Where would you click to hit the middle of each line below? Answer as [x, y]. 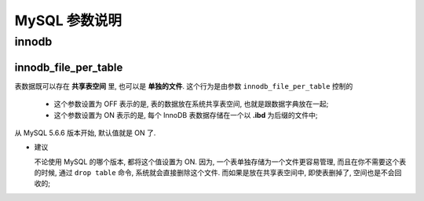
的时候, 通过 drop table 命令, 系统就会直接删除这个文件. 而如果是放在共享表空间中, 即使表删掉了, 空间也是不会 [215, 173]
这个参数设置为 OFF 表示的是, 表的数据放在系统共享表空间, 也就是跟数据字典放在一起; [191, 104]
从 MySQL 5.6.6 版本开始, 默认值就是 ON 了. [85, 133]
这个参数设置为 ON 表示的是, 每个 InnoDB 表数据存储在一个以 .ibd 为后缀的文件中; [186, 115]
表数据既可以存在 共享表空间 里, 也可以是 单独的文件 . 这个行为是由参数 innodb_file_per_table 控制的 [184, 86]
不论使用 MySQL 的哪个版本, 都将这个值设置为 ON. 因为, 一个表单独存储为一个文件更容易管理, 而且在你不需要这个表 [220, 162]
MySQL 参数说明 [68, 20]
